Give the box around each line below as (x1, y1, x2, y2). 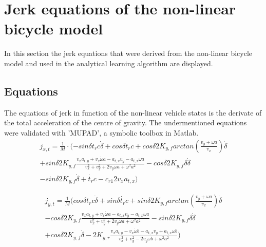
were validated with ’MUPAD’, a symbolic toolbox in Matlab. (4, 127, 199, 138)
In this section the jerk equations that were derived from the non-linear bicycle (4, 48, 253, 59)
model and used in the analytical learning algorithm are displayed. (4, 58, 213, 68)
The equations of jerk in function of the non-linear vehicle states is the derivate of (4, 107, 262, 118)
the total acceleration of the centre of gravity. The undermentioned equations (4, 117, 247, 128)
